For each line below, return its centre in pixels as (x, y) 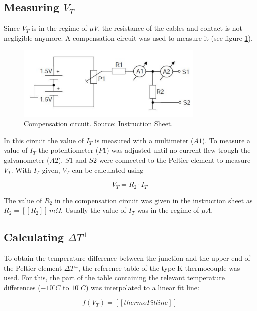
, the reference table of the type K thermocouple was (159, 268)
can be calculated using (108, 170)
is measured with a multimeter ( (144, 140)
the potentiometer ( (69, 150)
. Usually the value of (94, 210)
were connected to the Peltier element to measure (175, 160)
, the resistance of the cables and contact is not (170, 28)
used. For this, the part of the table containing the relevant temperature (114, 278)
